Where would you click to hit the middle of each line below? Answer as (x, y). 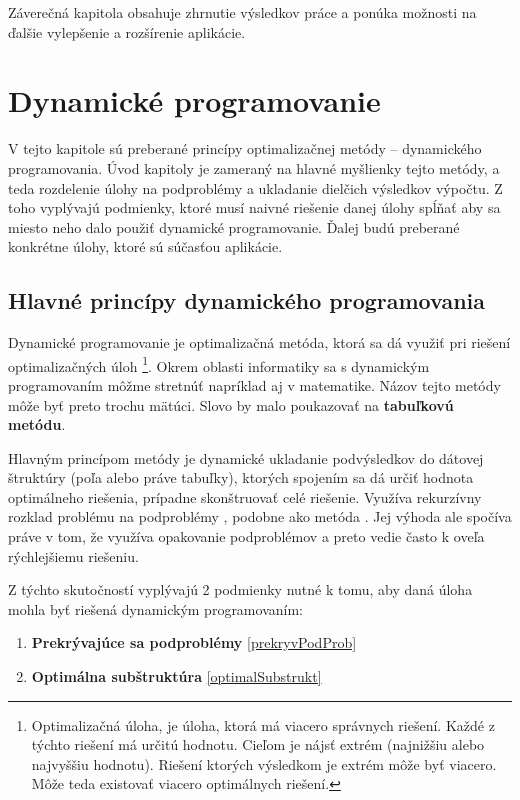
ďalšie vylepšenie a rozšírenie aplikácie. (127, 31)
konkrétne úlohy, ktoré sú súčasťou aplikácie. (145, 246)
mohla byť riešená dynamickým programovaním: (155, 608)
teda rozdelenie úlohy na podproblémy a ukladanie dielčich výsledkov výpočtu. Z (255, 187)
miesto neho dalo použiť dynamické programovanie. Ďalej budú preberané (234, 226)
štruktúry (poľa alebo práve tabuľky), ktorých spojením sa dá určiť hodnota (241, 477)
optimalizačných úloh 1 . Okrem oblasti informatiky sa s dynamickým (219, 364)
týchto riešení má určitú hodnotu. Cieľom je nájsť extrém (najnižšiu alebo (258, 744)
